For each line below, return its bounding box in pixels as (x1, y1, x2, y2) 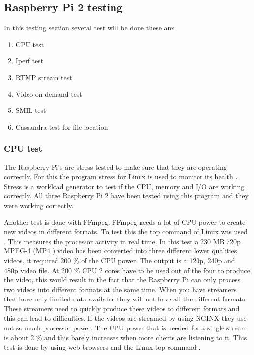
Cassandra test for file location (15, 121, 108, 132)
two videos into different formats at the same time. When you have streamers (4, 284, 237, 294)
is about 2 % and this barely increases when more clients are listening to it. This (4, 332, 247, 342)
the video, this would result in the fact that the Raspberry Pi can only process (4, 274, 241, 285)
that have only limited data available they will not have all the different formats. (4, 294, 247, 304)
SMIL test (15, 105, 46, 115)
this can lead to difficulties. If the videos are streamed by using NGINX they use (4, 313, 247, 323)
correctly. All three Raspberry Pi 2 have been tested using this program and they (4, 191, 249, 201)
